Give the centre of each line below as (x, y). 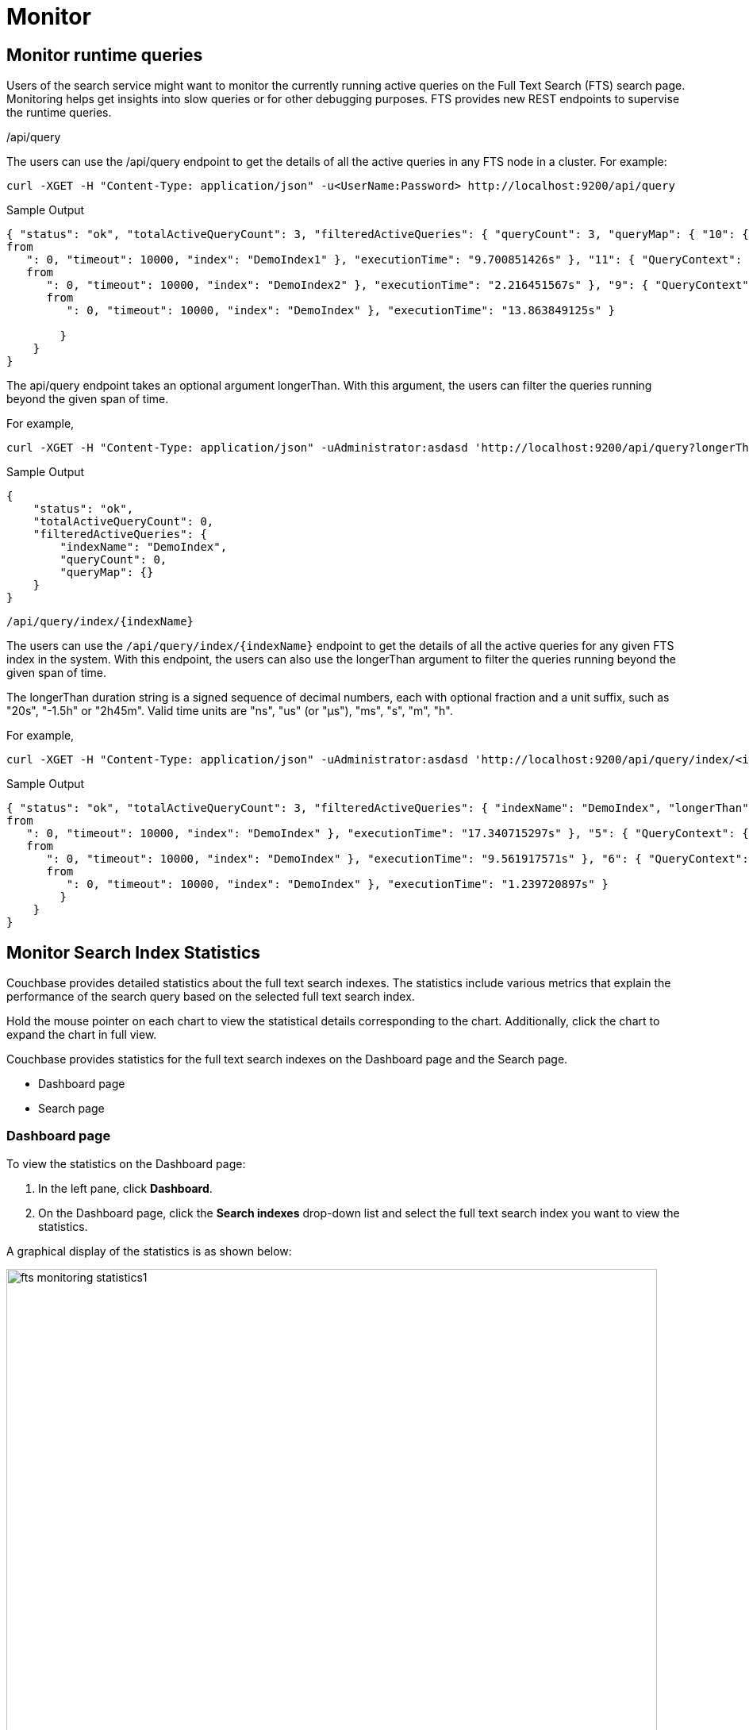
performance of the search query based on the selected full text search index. (211, 997)
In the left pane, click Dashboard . (125, 1188)
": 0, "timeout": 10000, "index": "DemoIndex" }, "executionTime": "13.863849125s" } (341, 311)
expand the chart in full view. (82, 1035)
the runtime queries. (59, 113)
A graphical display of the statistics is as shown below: (149, 1251)
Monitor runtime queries (105, 55)
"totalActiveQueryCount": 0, (123, 522)
